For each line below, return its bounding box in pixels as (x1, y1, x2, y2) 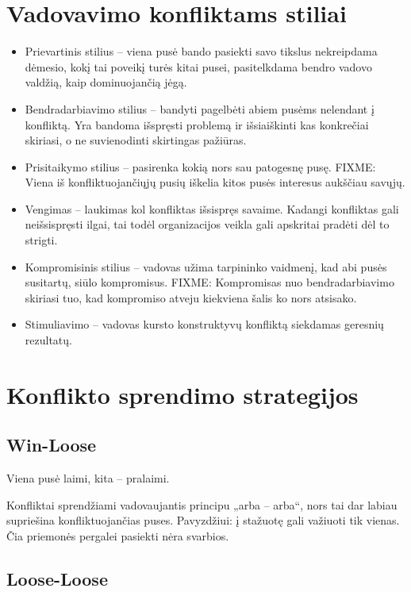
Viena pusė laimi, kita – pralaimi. (6, 470, 170, 486)
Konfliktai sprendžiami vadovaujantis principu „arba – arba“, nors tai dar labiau (6, 496, 398, 513)
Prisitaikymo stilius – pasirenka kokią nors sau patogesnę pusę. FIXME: (25, 158, 376, 175)
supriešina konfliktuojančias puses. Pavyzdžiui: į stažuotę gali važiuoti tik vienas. (6, 512, 400, 529)
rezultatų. (25, 332, 72, 348)
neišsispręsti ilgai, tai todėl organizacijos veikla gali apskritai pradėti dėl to (25, 216, 390, 233)
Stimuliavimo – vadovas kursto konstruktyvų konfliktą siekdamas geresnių (25, 316, 384, 333)
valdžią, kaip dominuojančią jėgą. (25, 74, 187, 90)
